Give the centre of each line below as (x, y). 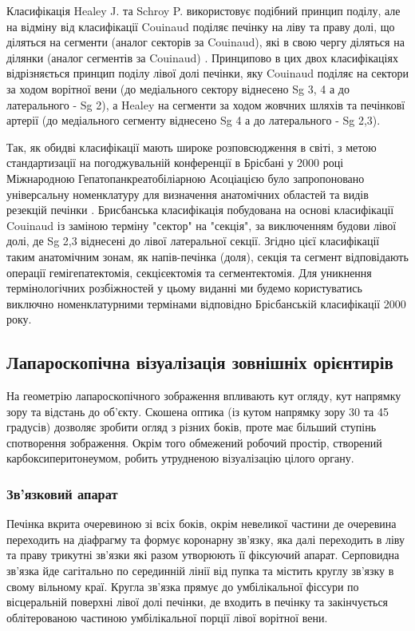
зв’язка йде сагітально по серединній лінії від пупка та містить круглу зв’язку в (200, 571)
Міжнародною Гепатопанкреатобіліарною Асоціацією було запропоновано (186, 178)
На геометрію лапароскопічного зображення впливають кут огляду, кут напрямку (204, 396)
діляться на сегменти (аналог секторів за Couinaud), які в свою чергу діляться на (206, 42)
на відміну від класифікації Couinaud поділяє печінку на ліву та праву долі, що (201, 26)
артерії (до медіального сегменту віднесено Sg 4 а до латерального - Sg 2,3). (194, 120)
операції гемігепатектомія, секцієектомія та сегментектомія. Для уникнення (189, 272)
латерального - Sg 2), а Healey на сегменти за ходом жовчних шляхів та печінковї (206, 104)
